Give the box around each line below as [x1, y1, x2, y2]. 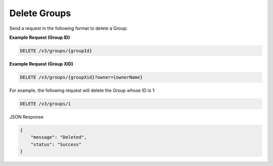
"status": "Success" [30, 141, 82, 147]
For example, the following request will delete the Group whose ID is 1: [9, 87, 156, 93]
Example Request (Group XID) [9, 61, 73, 67]
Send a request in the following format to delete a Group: [9, 25, 128, 31]
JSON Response [9, 114, 44, 120]
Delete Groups [9, 8, 71, 19]
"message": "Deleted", [30, 134, 87, 140]
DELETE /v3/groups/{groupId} [20, 48, 93, 53]
